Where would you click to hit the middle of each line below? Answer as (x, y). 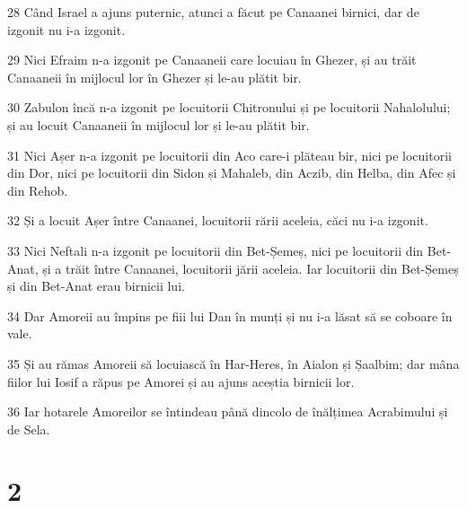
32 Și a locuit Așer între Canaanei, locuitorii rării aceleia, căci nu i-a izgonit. (218, 220)
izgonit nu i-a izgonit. (66, 29)
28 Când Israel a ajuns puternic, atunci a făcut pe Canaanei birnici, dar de (213, 12)
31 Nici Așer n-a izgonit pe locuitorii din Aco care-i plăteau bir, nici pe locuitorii (229, 155)
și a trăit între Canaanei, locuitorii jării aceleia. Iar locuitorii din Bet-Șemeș (251, 268)
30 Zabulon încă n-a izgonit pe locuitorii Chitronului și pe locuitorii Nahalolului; (229, 107)
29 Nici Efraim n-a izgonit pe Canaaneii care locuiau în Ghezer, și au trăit (212, 60)
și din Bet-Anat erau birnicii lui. (96, 286)
